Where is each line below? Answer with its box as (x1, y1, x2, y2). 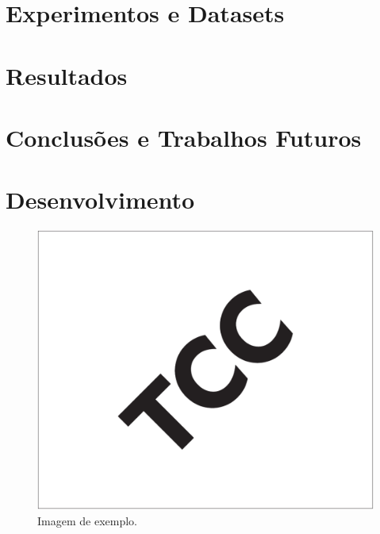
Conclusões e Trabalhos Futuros (6, 121, 362, 153)
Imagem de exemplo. (37, 512, 137, 528)
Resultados (6, 59, 128, 91)
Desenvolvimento (6, 183, 195, 216)
